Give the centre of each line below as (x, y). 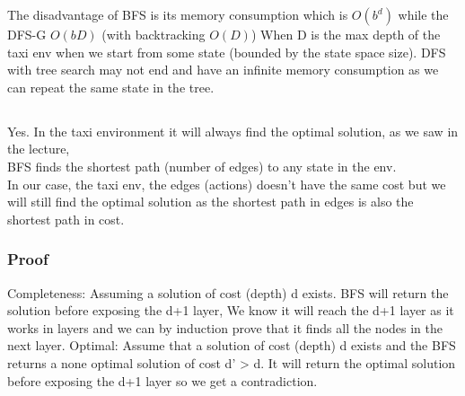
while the (423, 14)
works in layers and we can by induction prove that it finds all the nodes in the (225, 327)
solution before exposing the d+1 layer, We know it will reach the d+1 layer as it (231, 310)
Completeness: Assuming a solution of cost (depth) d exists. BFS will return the (228, 292)
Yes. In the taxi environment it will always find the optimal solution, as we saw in (233, 131)
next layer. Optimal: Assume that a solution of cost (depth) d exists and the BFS (232, 345)
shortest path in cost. (66, 219)
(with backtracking (154, 34)
